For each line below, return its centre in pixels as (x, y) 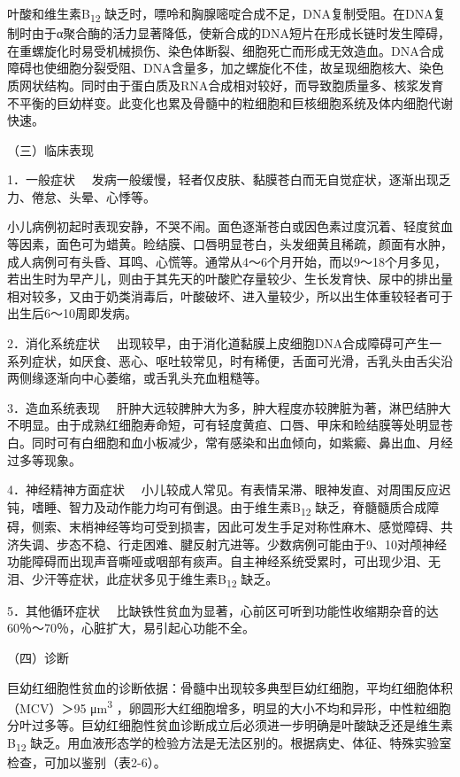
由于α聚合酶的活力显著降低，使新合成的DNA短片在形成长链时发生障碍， (241, 33)
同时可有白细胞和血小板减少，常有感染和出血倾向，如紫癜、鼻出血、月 (236, 442)
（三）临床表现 (50, 149)
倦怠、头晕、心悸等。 (93, 196)
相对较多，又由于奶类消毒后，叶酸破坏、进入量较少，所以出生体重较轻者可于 (230, 295)
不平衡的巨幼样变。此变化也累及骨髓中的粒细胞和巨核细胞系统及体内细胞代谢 (230, 102)
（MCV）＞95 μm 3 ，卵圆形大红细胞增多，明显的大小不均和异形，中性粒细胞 (229, 707)
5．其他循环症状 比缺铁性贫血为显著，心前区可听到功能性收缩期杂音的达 (223, 610)
